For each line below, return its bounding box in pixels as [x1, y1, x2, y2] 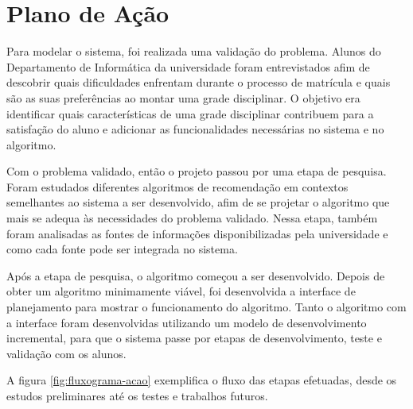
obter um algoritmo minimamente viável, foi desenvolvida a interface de [6, 283, 356, 299]
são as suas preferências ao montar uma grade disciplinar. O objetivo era [6, 89, 360, 106]
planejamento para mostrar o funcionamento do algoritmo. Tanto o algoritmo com [6, 299, 407, 315]
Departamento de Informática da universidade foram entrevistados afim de [6, 58, 370, 75]
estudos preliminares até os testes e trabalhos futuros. [6, 388, 268, 403]
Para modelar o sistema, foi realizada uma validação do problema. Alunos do [6, 43, 381, 60]
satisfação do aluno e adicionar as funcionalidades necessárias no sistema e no [6, 121, 384, 137]
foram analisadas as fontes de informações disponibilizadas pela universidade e [6, 225, 388, 241]
